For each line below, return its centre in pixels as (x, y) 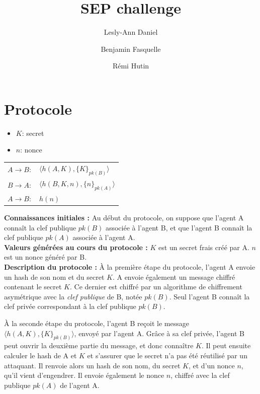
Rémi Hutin (131, 66)
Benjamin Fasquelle (131, 49)
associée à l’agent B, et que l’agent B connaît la (179, 227)
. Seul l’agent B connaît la (209, 296)
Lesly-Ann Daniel (131, 32)
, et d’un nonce (211, 365)
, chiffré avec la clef (200, 375)
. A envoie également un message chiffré (174, 277)
